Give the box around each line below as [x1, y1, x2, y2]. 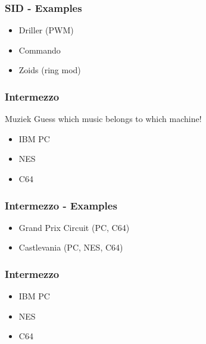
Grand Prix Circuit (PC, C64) [18, 221, 130, 233]
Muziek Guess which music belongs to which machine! [5, 112, 202, 125]
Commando [18, 43, 61, 56]
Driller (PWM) [18, 24, 74, 36]
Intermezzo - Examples [5, 198, 117, 212]
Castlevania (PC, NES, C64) [18, 241, 123, 254]
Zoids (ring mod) [18, 64, 81, 76]
